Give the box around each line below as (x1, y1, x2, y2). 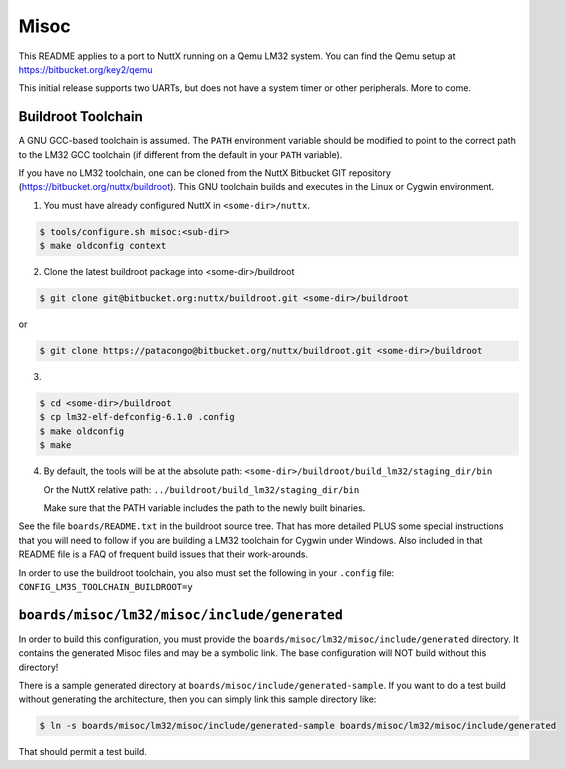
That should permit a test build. (18, 746, 147, 758)
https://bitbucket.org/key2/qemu (18, 63, 154, 75)
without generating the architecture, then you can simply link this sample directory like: (18, 693, 377, 705)
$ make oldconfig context (39, 240, 167, 252)
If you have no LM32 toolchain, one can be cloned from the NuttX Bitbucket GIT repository (18, 167, 392, 179)
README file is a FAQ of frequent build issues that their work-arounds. (18, 548, 309, 560)
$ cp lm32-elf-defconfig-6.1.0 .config (39, 411, 235, 423)
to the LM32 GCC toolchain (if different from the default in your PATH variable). (18, 148, 343, 160)
